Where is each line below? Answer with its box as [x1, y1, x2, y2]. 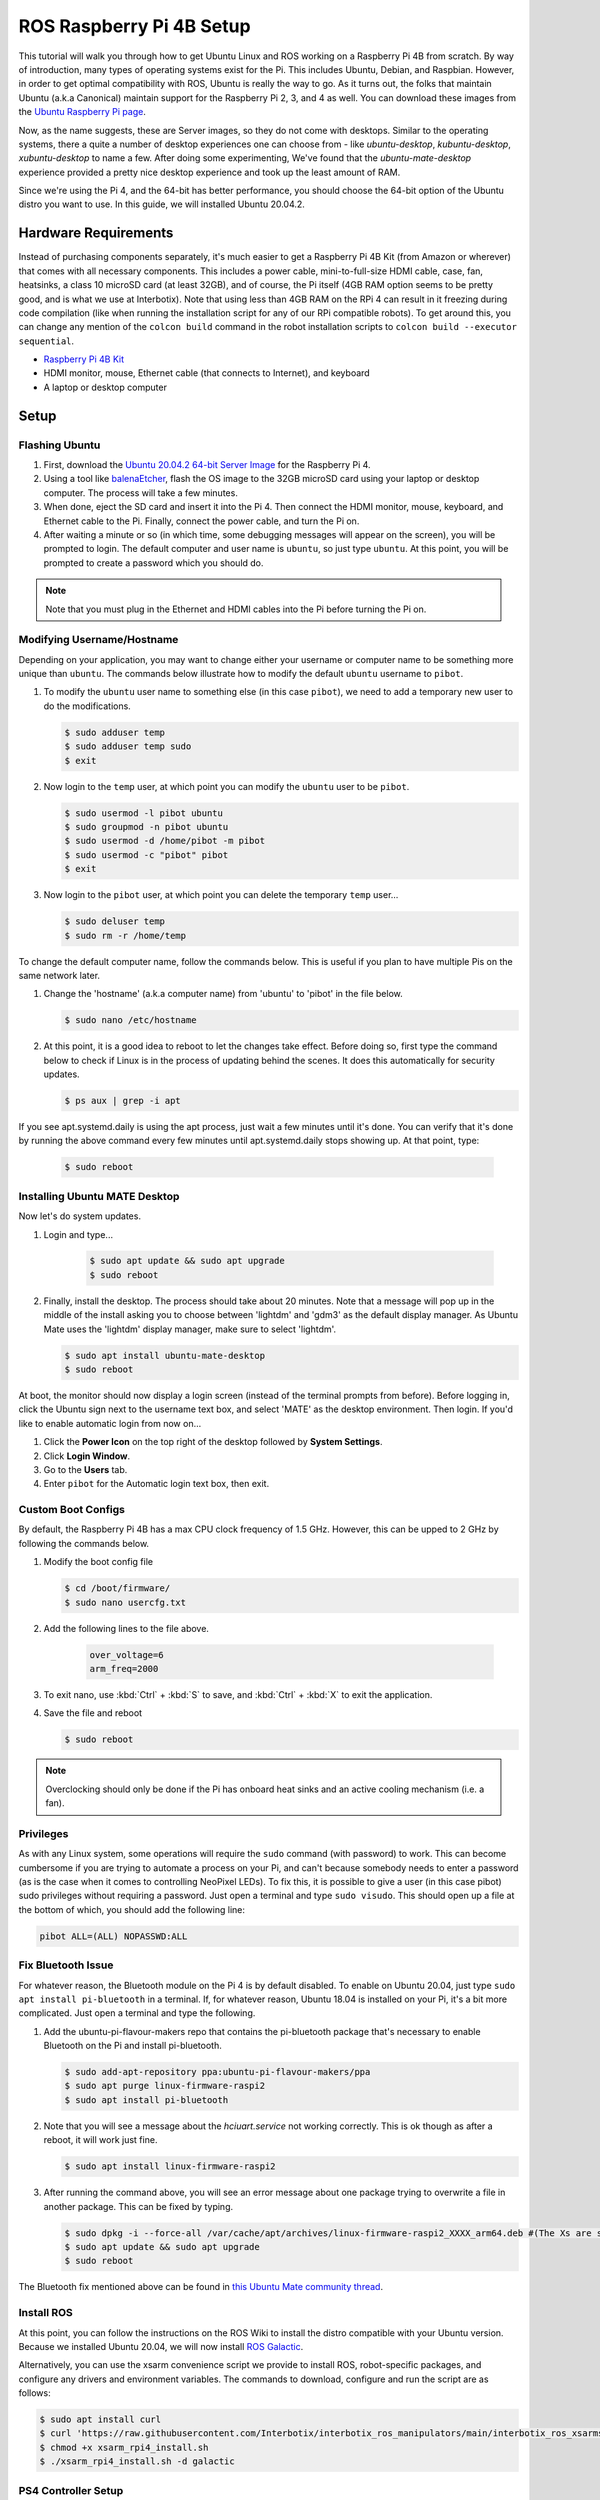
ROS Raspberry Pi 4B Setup [18, 15, 251, 37]
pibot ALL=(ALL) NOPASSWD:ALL [39, 1930, 188, 1942]
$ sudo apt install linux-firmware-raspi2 [64, 2161, 276, 2172]
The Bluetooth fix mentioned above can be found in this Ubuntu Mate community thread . [18, 2281, 384, 2293]
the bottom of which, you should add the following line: [18, 1903, 245, 1915]
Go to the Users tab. [43, 1463, 128, 1475]
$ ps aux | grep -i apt [64, 1095, 182, 1107]
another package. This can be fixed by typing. [43, 2200, 234, 2212]
